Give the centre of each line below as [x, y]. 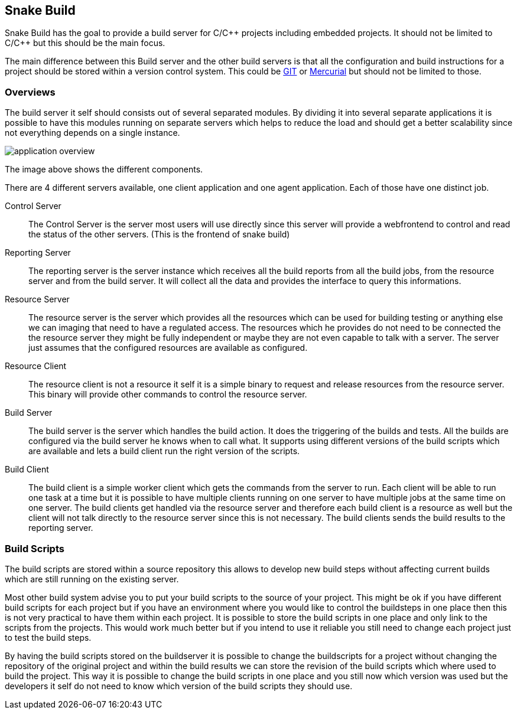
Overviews [30, 92]
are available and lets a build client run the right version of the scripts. [164, 451]
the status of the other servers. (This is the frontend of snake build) [159, 234]
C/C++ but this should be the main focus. [85, 43]
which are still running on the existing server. [92, 579]
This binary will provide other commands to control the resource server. [168, 395]
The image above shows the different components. [104, 169]
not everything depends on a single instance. [92, 133]
